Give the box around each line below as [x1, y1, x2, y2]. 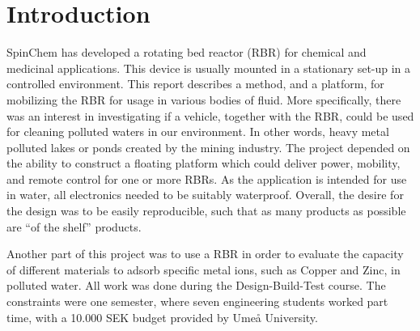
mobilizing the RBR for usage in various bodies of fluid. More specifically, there [6, 91, 401, 108]
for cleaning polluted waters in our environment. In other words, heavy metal [6, 123, 389, 140]
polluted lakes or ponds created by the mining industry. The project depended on [6, 138, 410, 155]
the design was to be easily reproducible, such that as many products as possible [6, 202, 406, 219]
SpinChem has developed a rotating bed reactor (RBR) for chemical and [6, 44, 367, 61]
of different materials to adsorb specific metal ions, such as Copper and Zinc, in [6, 261, 401, 278]
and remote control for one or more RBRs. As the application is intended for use [6, 170, 407, 187]
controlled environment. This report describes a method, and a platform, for [6, 75, 384, 92]
